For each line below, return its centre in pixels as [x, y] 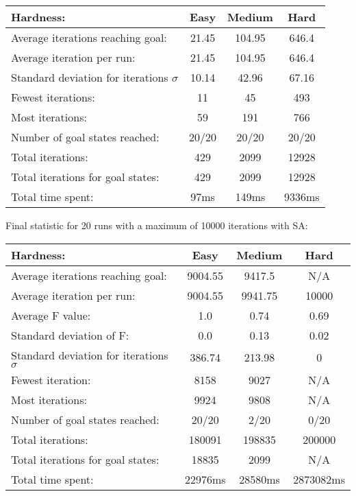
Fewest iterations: [53, 97]
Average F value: [51, 315]
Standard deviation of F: [70, 335]
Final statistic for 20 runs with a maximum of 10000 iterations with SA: [157, 225]
